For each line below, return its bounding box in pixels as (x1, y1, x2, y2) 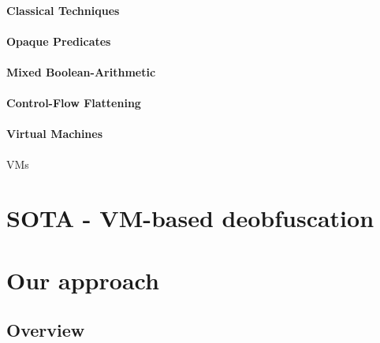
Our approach (6, 263, 159, 296)
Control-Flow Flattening (6, 95, 141, 111)
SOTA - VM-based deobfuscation (6, 202, 374, 234)
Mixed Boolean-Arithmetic (6, 63, 156, 80)
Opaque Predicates (6, 32, 111, 49)
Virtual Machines (6, 125, 103, 142)
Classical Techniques (6, 2, 120, 18)
